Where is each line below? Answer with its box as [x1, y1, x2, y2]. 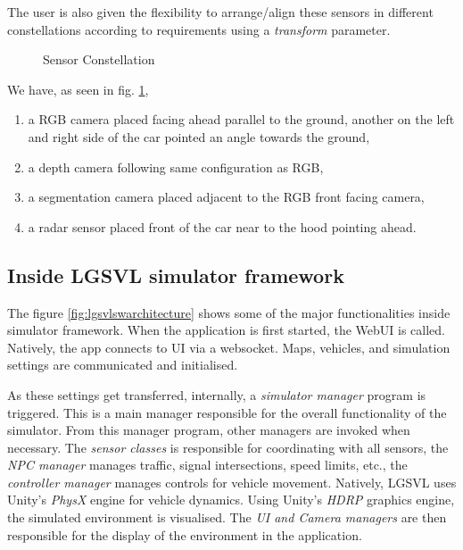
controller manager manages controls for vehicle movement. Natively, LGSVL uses [7, 472, 457, 491]
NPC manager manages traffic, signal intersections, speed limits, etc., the [7, 455, 408, 474]
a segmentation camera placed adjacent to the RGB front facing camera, [28, 187, 425, 206]
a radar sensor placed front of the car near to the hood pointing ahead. [28, 217, 417, 236]
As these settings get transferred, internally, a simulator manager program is [7, 385, 426, 404]
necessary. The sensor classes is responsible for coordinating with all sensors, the [7, 437, 449, 456]
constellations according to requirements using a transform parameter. [7, 20, 391, 38]
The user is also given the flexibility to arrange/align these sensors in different [7, 3, 434, 21]
